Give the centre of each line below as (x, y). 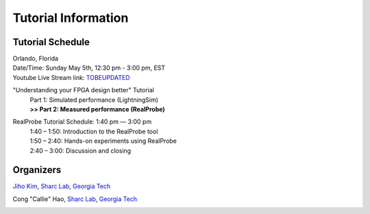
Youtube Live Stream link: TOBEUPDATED (71, 77)
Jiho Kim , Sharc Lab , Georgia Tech (62, 186)
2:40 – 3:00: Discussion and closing (81, 150)
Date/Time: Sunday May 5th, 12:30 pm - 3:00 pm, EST (89, 68)
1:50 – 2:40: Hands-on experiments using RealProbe (103, 141)
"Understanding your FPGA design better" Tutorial (83, 90)
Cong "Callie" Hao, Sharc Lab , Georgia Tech (75, 199)
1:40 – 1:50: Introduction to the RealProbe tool (94, 131)
